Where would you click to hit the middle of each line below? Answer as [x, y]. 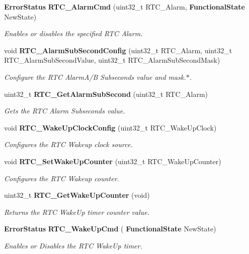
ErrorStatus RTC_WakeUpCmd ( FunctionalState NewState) [110, 229]
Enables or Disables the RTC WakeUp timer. [73, 245]
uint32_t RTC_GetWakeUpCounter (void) [77, 195]
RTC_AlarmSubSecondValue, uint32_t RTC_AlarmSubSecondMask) [112, 60]
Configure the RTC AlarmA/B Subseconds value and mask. [95, 77]
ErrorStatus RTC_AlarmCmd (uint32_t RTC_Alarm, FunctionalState [124, 7]
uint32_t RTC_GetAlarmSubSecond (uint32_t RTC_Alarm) [106, 94]
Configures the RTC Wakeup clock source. [68, 144]
